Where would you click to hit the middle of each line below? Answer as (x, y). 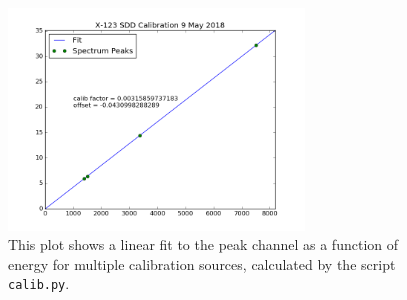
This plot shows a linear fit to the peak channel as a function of (203, 244)
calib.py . (39, 283)
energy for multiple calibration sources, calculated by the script (202, 263)
